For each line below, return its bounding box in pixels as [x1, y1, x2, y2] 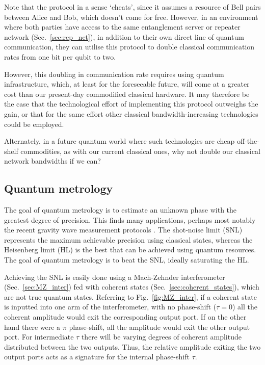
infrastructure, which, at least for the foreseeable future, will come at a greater [4, 79, 250, 89]
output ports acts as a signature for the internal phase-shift [4, 351, 190, 362]
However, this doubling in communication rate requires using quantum [4, 68, 224, 79]
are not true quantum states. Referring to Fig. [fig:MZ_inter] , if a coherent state [4, 291, 257, 302]
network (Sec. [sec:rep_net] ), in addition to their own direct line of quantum [4, 31, 244, 42]
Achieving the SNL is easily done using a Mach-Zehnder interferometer [4, 271, 225, 282]
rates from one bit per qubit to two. [4, 51, 116, 62]
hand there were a [4, 321, 61, 332]
